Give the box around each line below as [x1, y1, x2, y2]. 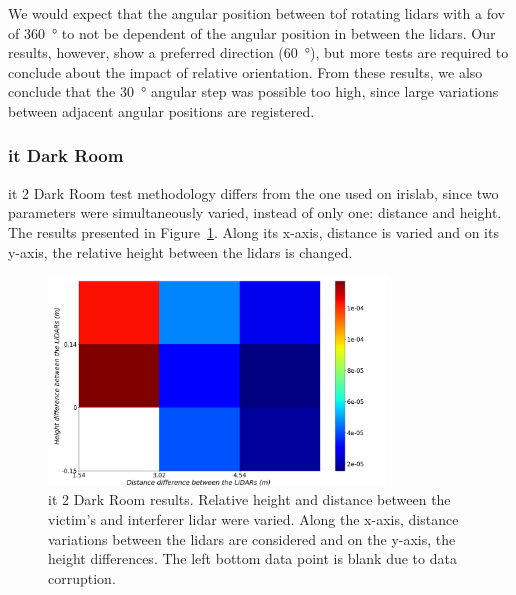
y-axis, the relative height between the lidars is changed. [8, 241, 353, 262]
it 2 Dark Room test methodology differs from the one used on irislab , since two [8, 182, 499, 203]
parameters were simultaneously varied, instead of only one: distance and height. [8, 202, 502, 223]
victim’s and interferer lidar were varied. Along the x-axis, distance [48, 509, 459, 530]
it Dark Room [8, 143, 124, 168]
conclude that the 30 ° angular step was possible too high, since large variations [8, 81, 499, 102]
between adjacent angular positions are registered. [8, 100, 315, 121]
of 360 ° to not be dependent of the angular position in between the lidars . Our [8, 22, 496, 43]
